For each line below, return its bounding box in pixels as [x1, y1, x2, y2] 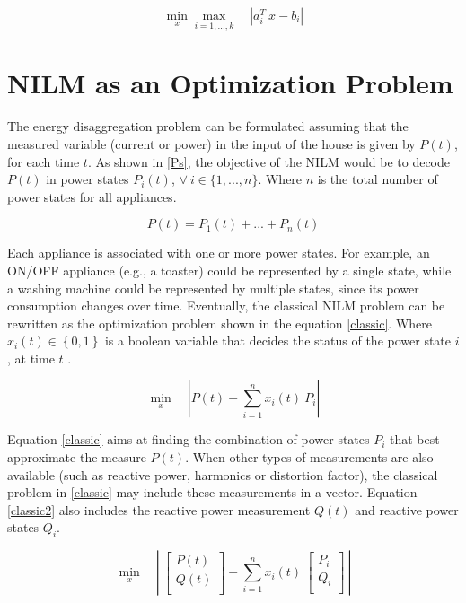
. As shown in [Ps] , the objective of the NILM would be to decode [87, 152, 451, 170]
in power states [46, 170, 129, 188]
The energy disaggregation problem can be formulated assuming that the [7, 117, 409, 135]
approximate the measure [7, 448, 146, 467]
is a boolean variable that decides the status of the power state [104, 331, 451, 350]
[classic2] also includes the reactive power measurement [7, 500, 311, 519]
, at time [7, 348, 55, 367]
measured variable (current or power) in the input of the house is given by [7, 134, 416, 153]
